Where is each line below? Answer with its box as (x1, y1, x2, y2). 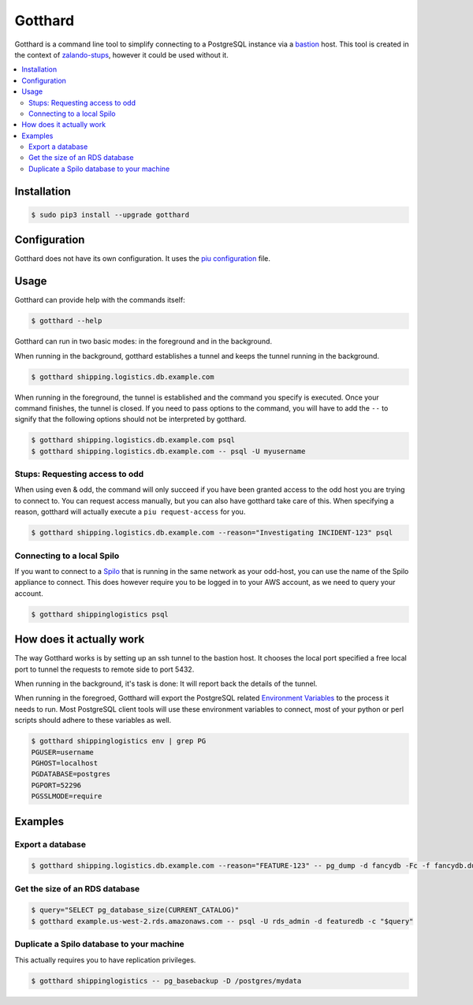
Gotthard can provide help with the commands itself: (14, 296, 185, 305)
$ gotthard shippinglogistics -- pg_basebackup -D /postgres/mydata (31, 976, 302, 985)
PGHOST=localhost (31, 758, 99, 768)
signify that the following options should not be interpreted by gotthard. (14, 415, 247, 424)
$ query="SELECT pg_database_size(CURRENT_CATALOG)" (31, 906, 240, 914)
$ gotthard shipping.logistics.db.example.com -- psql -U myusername (31, 446, 306, 456)
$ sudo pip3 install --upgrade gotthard (31, 210, 189, 219)
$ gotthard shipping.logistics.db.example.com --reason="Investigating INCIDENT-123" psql (31, 528, 393, 538)
